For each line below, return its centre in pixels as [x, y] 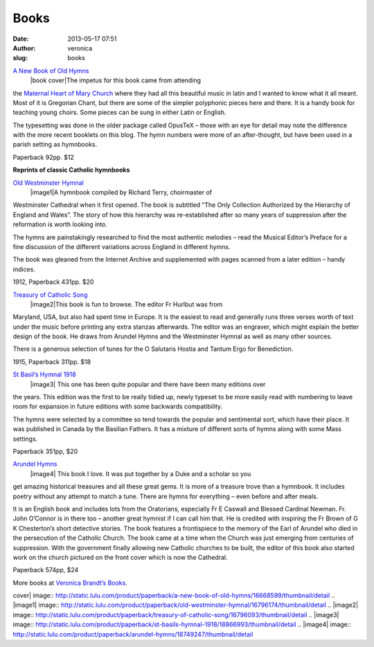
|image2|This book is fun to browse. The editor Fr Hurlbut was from [126, 304]
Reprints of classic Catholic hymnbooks [71, 170]
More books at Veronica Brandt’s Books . [70, 583]
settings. [25, 439]
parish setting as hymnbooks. [55, 145]
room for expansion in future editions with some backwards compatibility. [118, 407]
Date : [21, 39]
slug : [20, 58]
